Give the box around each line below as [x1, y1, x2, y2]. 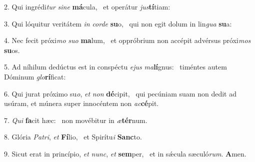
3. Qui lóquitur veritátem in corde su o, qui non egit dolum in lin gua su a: [4, 18, 232, 28]
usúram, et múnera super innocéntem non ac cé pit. [4, 98, 159, 108]
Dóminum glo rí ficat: [4, 71, 66, 81]
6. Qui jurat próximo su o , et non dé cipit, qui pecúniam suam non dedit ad [4, 88, 236, 98]
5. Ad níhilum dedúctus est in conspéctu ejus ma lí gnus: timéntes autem [4, 61, 227, 72]
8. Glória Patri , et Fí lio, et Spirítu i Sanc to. [4, 131, 142, 142]
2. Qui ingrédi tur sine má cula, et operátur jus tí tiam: [4, 1, 170, 11]
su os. [4, 44, 20, 55]
